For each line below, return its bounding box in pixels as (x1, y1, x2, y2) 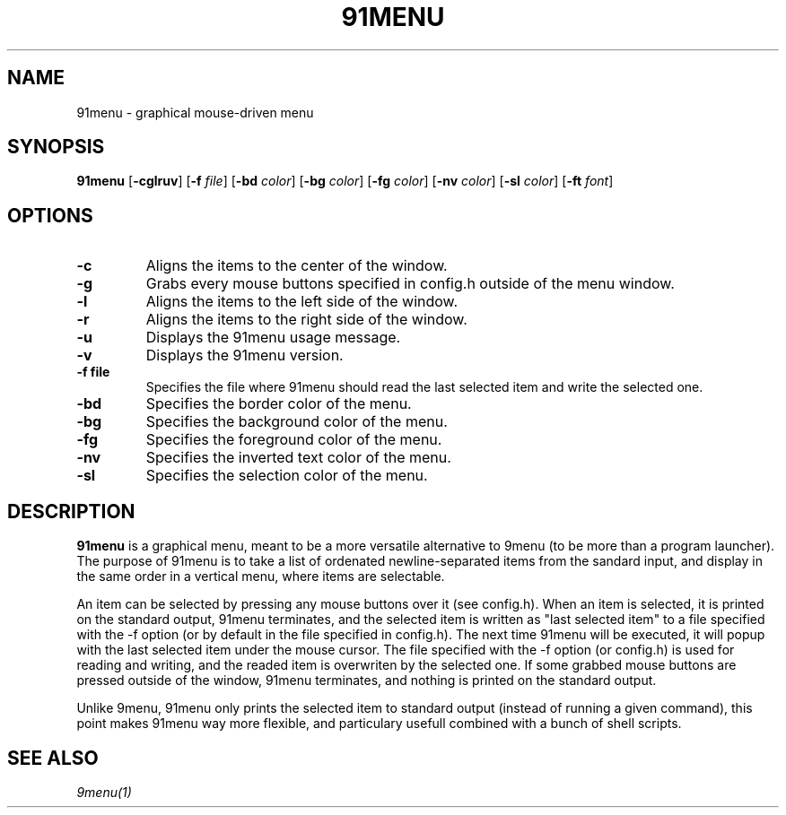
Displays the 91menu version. (145, 346, 344, 365)
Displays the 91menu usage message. (145, 328, 401, 347)
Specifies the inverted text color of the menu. (145, 448, 451, 467)
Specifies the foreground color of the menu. (145, 430, 442, 449)
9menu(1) (76, 784, 132, 800)
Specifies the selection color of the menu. (145, 466, 428, 485)
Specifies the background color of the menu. (145, 412, 448, 431)
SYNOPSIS (7, 135, 105, 159)
